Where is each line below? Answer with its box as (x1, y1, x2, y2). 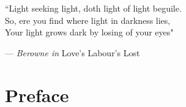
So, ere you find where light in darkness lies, (5, 13, 171, 26)
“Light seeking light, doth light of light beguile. (5, 2, 182, 14)
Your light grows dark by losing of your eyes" (5, 26, 174, 39)
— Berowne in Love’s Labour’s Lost (5, 46, 140, 59)
